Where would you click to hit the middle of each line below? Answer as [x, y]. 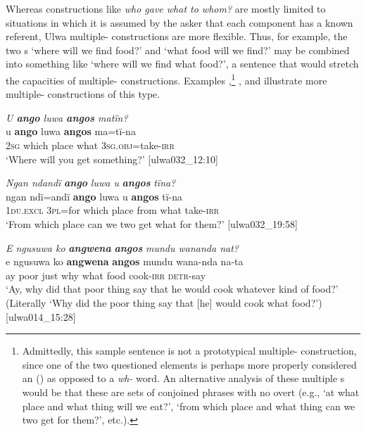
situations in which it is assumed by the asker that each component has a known [179, 22]
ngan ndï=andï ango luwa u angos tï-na [94, 196]
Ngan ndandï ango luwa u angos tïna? [91, 183]
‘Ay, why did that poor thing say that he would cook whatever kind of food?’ [172, 289]
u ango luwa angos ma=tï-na [71, 131]
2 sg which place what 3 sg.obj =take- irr [90, 145]
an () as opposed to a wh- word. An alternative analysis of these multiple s [183, 378]
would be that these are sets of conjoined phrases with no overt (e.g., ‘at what [191, 392]
